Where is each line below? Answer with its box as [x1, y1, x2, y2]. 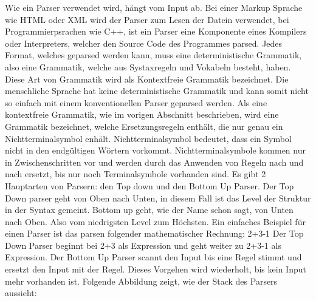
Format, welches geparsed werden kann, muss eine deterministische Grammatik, [5, 49, 302, 61]
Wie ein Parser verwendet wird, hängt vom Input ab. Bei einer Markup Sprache [5, 1, 303, 13]
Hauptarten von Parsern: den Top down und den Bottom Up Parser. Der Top [5, 179, 294, 192]
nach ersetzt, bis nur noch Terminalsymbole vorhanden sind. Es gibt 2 [5, 167, 266, 180]
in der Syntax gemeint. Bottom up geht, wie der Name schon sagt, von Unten [5, 203, 294, 216]
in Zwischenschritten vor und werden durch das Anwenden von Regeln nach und [5, 155, 304, 168]
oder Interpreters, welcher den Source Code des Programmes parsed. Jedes [5, 36, 283, 49]
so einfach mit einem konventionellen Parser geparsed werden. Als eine [5, 96, 267, 109]
